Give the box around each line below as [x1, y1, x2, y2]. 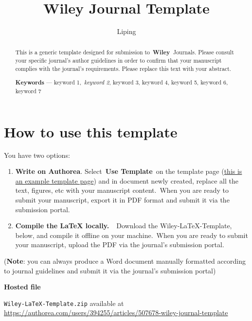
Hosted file [4, 282, 41, 292]
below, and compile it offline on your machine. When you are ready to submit [15, 230, 248, 240]
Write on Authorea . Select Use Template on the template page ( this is [15, 166, 242, 176]
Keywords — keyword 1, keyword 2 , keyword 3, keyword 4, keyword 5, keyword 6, [15, 78, 228, 87]
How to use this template [4, 121, 178, 141]
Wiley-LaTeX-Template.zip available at [4, 298, 124, 308]
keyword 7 [15, 87, 41, 95]
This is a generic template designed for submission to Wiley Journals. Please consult [15, 48, 234, 56]
